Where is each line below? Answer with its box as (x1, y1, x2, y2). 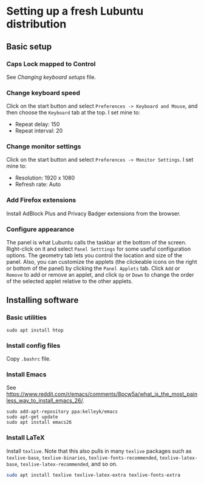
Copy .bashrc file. (6, 355, 51, 362)
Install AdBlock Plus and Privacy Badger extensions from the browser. (6, 210, 181, 217)
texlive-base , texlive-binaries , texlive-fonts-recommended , (6, 454, 158, 461)
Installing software (6, 295, 79, 305)
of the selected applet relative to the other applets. (6, 278, 133, 285)
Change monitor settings (6, 142, 81, 151)
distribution (6, 17, 67, 31)
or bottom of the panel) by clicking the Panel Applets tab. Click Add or (6, 264, 180, 272)
